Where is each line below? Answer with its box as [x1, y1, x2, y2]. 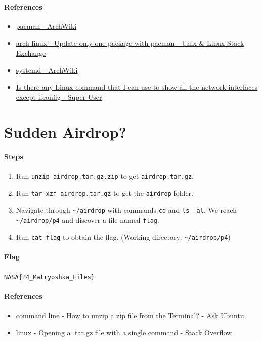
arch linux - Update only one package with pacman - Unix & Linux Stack [16, 37, 244, 48]
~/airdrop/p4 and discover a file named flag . [16, 214, 159, 225]
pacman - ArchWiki [16, 20, 77, 31]
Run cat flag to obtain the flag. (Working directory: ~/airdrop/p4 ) [16, 232, 231, 242]
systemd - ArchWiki [16, 64, 78, 75]
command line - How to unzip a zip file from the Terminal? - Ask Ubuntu [16, 310, 244, 321]
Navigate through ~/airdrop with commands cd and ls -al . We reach [16, 204, 237, 215]
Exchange [16, 47, 46, 58]
